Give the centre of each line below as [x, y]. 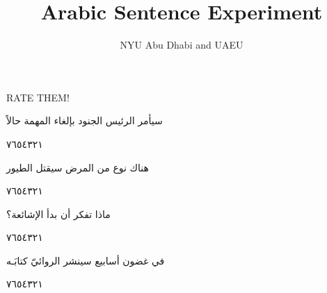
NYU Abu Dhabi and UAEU [182, 45]
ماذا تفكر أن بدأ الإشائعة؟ [58, 214]
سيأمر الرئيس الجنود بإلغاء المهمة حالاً [85, 120]
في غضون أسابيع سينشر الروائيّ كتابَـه [86, 260]
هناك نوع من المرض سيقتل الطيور [78, 167]
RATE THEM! [38, 97]
